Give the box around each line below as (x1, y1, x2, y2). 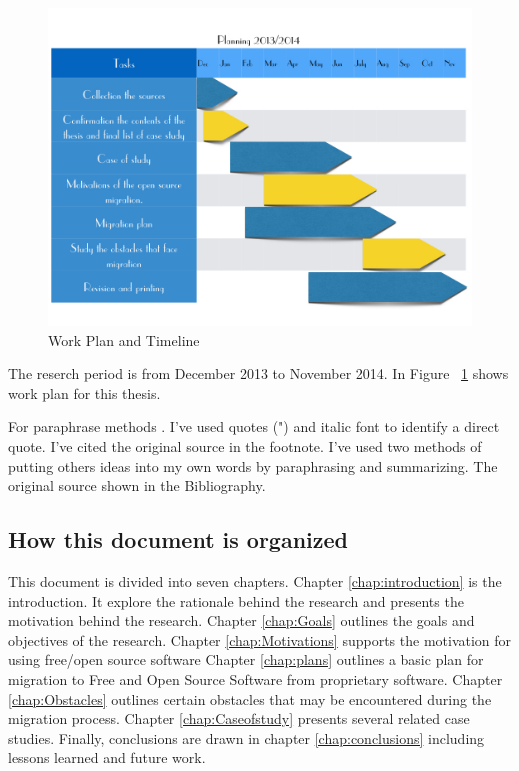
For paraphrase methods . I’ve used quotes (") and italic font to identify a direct (8, 416, 500, 437)
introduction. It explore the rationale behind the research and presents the (8, 590, 464, 611)
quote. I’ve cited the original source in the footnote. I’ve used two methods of (8, 435, 482, 456)
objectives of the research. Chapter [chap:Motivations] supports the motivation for (8, 629, 512, 650)
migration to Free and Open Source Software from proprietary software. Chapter (8, 668, 503, 689)
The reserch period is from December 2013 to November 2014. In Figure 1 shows (8, 363, 509, 384)
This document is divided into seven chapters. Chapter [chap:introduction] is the (8, 570, 502, 591)
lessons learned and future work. (8, 747, 206, 768)
